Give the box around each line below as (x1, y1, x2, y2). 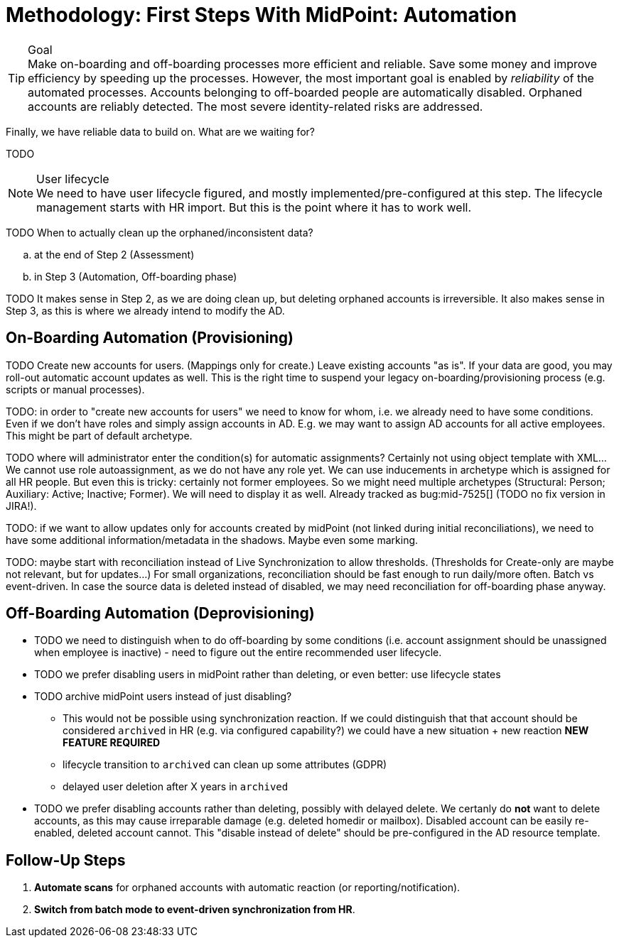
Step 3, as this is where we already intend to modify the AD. (6, 304, 285, 317)
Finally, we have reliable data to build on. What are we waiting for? (6, 125, 315, 138)
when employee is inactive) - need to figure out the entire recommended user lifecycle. (34, 646, 442, 659)
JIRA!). (6, 499, 37, 512)
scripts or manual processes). (6, 383, 145, 396)
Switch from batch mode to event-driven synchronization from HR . (34, 903, 355, 916)
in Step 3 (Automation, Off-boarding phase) (34, 270, 237, 283)
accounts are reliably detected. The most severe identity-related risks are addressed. (28, 99, 483, 114)
